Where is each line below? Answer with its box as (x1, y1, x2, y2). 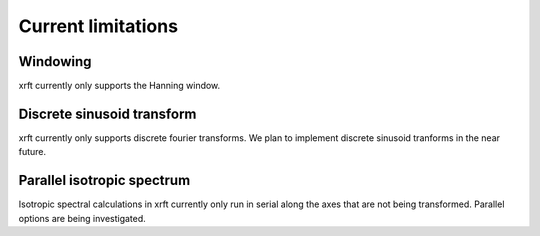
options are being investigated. (18, 212, 147, 224)
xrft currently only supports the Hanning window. (18, 80, 221, 92)
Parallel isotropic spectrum (18, 172, 191, 189)
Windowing (18, 53, 92, 70)
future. (18, 146, 47, 158)
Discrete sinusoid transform (18, 105, 197, 122)
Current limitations (18, 15, 179, 37)
